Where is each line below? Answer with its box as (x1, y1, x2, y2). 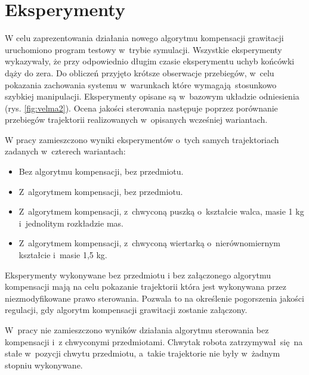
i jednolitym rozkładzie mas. (18, 216, 123, 229)
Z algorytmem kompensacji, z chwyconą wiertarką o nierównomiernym (18, 237, 280, 249)
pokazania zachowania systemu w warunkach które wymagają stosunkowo (5, 78, 277, 91)
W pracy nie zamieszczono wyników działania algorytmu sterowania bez (5, 324, 269, 336)
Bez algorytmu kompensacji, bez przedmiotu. (18, 165, 184, 178)
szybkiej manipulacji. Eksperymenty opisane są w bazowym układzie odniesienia (5, 90, 299, 103)
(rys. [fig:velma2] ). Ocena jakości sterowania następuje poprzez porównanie (5, 101, 278, 114)
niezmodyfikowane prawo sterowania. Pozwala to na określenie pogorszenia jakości (5, 292, 304, 304)
